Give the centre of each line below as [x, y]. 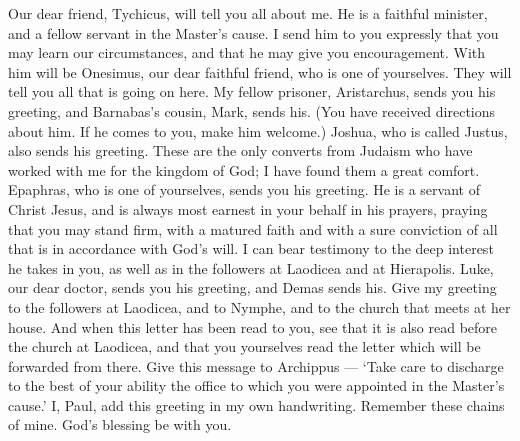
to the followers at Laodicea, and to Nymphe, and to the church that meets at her [259, 306]
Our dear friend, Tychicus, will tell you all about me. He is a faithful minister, [248, 13]
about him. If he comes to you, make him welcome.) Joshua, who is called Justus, [258, 130]
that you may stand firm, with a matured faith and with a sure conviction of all [253, 228]
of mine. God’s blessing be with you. [120, 424]
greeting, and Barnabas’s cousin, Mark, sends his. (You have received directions [252, 110]
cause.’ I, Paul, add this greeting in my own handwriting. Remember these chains [256, 404]
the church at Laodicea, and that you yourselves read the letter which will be [244, 346]
